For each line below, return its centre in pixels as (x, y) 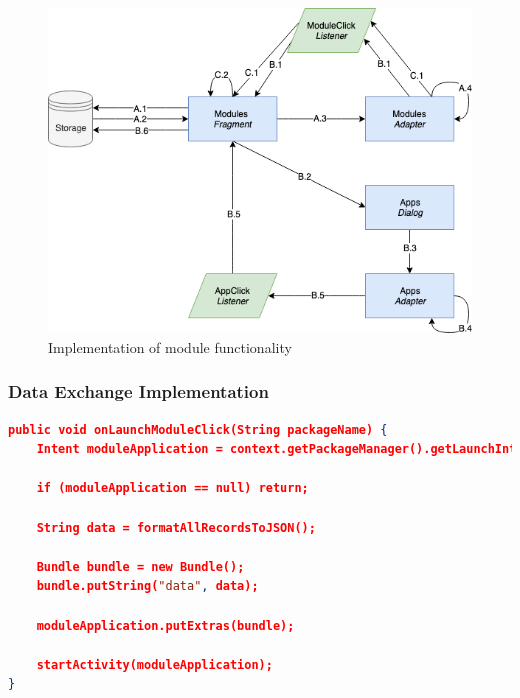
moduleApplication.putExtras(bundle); (165, 625)
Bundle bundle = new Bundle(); (140, 566)
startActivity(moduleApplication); (154, 664)
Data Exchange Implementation (138, 391)
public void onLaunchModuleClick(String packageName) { (198, 429)
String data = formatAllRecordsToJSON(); (176, 527)
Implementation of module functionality (170, 346)
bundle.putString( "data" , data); (147, 586)
